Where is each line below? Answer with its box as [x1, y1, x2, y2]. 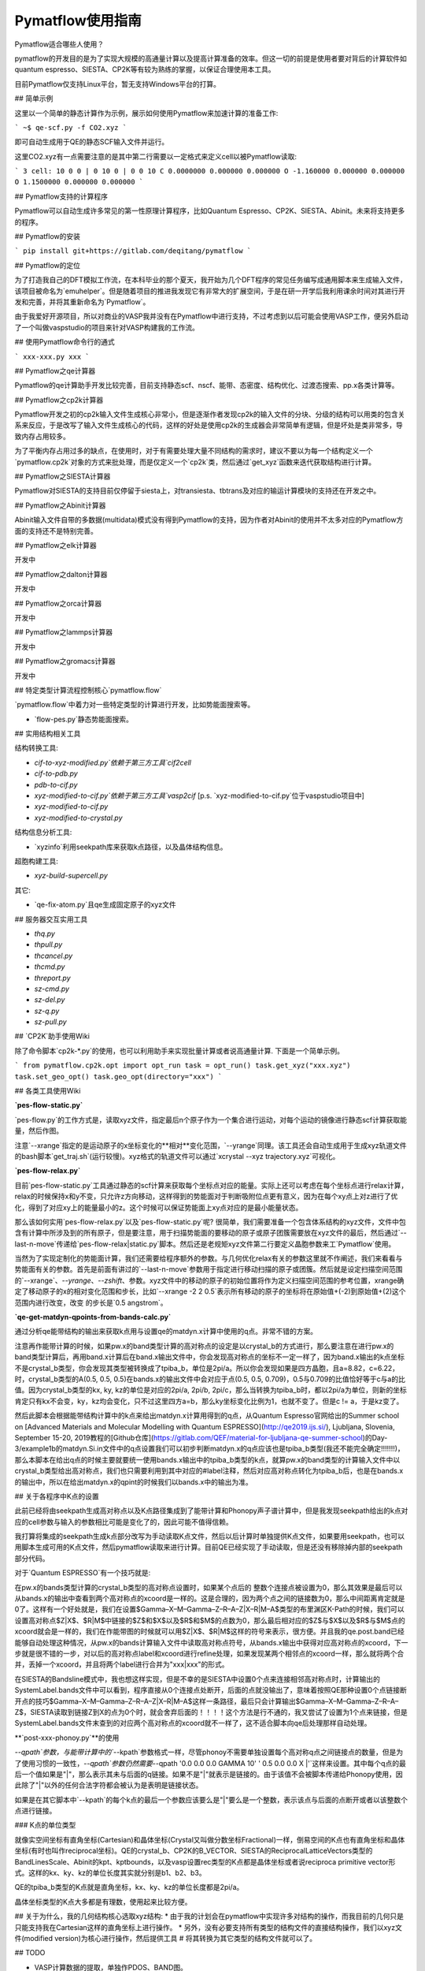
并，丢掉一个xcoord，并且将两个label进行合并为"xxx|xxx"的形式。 [14, 1660, 229, 1669]
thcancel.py [34, 951, 73, 960]
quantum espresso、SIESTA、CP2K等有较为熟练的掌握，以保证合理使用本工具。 [14, 65, 275, 74]
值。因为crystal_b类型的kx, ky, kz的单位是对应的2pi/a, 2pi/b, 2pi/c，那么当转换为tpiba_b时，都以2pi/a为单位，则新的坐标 [14, 1385, 407, 1395]
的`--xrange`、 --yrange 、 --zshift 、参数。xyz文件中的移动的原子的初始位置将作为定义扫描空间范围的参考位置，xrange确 [14, 1276, 405, 1285]
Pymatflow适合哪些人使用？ [14, 39, 105, 49]
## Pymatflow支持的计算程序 [14, 192, 109, 201]
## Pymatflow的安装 [14, 232, 81, 241]
